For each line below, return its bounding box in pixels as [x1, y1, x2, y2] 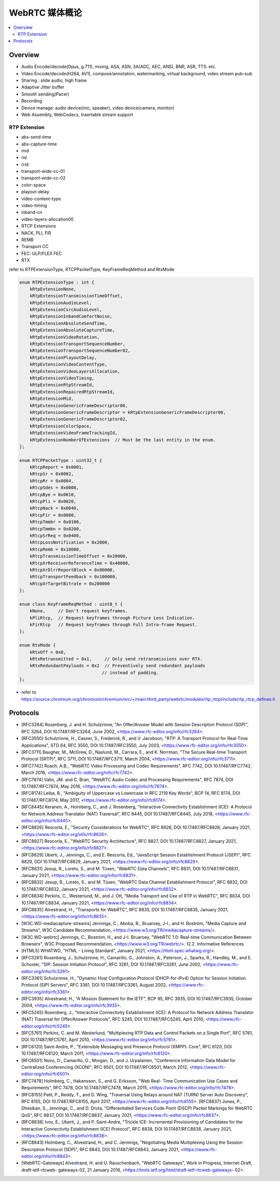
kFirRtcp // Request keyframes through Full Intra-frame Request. [29, 622, 198, 627]
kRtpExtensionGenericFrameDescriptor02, [29, 417, 128, 422]
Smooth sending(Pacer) [21, 91, 70, 97]
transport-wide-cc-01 [21, 168, 65, 174]
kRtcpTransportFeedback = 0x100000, [29, 574, 117, 579]
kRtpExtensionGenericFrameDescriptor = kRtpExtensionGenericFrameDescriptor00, [29, 409, 226, 415]
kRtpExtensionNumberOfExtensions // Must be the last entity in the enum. [29, 437, 216, 442]
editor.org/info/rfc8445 [21, 817, 68, 823]
